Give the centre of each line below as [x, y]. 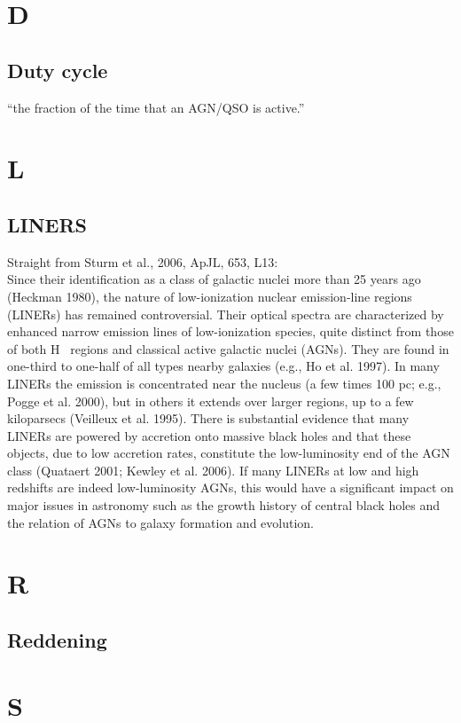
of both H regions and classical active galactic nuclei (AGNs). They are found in [228, 348]
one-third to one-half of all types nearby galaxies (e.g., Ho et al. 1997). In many [223, 366]
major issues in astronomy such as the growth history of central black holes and [224, 505]
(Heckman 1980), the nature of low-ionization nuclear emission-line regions [210, 296]
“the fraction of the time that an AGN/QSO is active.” [156, 107]
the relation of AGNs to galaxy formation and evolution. [161, 522]
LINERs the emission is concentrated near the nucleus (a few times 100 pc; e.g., [224, 383]
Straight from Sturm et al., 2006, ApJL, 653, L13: [143, 261]
